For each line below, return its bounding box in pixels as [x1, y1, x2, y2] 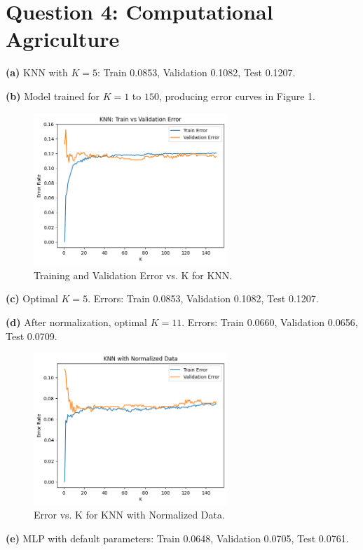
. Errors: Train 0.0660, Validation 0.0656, [181, 314, 358, 329]
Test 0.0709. [6, 328, 57, 343]
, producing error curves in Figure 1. [158, 88, 315, 103]
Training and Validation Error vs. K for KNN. [34, 267, 233, 282]
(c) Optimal [6, 291, 58, 306]
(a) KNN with [6, 65, 68, 80]
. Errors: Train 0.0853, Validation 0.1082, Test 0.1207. [88, 291, 319, 306]
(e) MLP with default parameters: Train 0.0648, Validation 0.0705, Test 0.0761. [6, 531, 349, 546]
